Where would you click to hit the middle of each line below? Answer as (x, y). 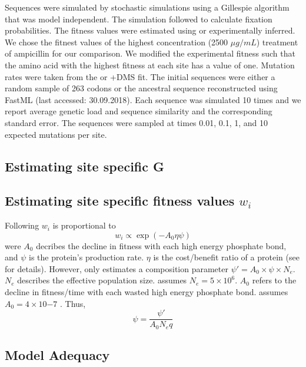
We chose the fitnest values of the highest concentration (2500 (117, 42)
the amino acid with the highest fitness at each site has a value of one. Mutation (150, 65)
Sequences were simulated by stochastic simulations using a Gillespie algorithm (147, 7)
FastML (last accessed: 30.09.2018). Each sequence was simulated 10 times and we (153, 99)
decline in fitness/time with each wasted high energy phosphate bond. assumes (147, 292)
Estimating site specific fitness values (120, 201)
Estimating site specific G (85, 166)
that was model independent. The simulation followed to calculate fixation (139, 19)
